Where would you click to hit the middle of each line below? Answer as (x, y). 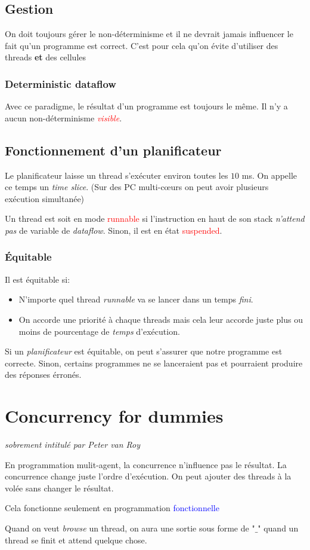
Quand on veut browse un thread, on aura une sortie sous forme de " (130, 528)
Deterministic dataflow (61, 83)
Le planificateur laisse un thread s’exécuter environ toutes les (117, 175)
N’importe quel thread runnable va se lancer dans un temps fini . (136, 299)
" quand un (278, 528)
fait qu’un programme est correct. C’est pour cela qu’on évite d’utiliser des (142, 45)
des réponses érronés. (43, 375)
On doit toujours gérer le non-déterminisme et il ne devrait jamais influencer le (149, 34)
